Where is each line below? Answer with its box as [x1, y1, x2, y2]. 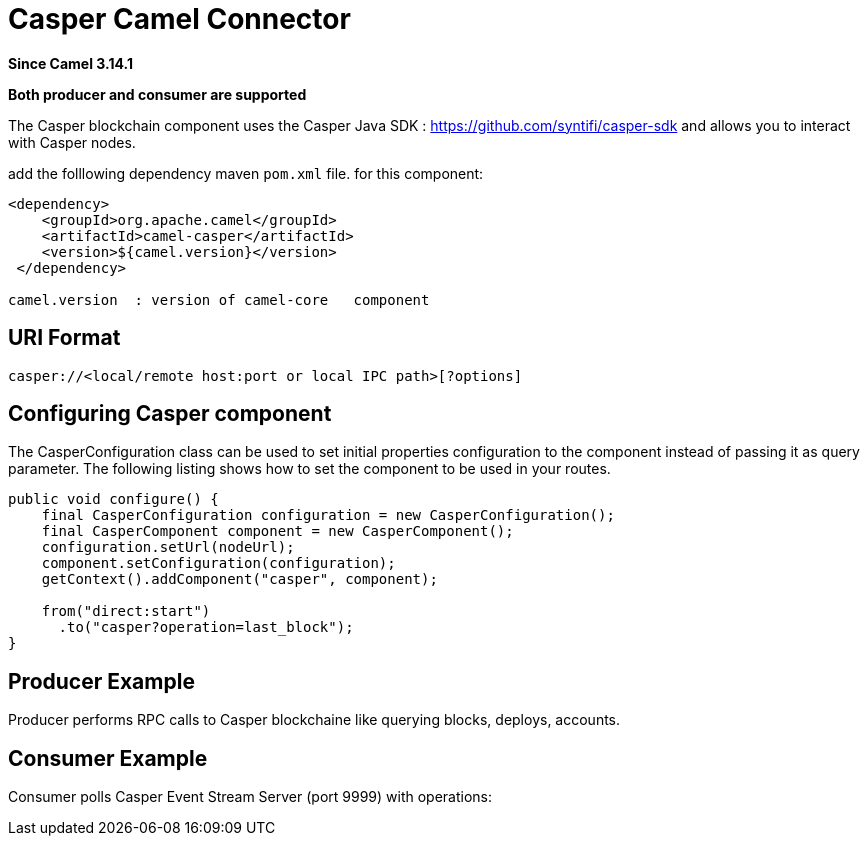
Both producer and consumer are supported [8, 85, 307, 103]
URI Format [8, 325, 121, 351]
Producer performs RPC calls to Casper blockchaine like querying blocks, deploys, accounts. [8, 711, 621, 729]
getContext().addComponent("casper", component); [41, 571, 438, 588]
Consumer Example [8, 745, 208, 771]
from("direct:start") [41, 603, 211, 620]
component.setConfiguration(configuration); [41, 555, 396, 572]
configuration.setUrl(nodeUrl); [41, 539, 295, 556]
